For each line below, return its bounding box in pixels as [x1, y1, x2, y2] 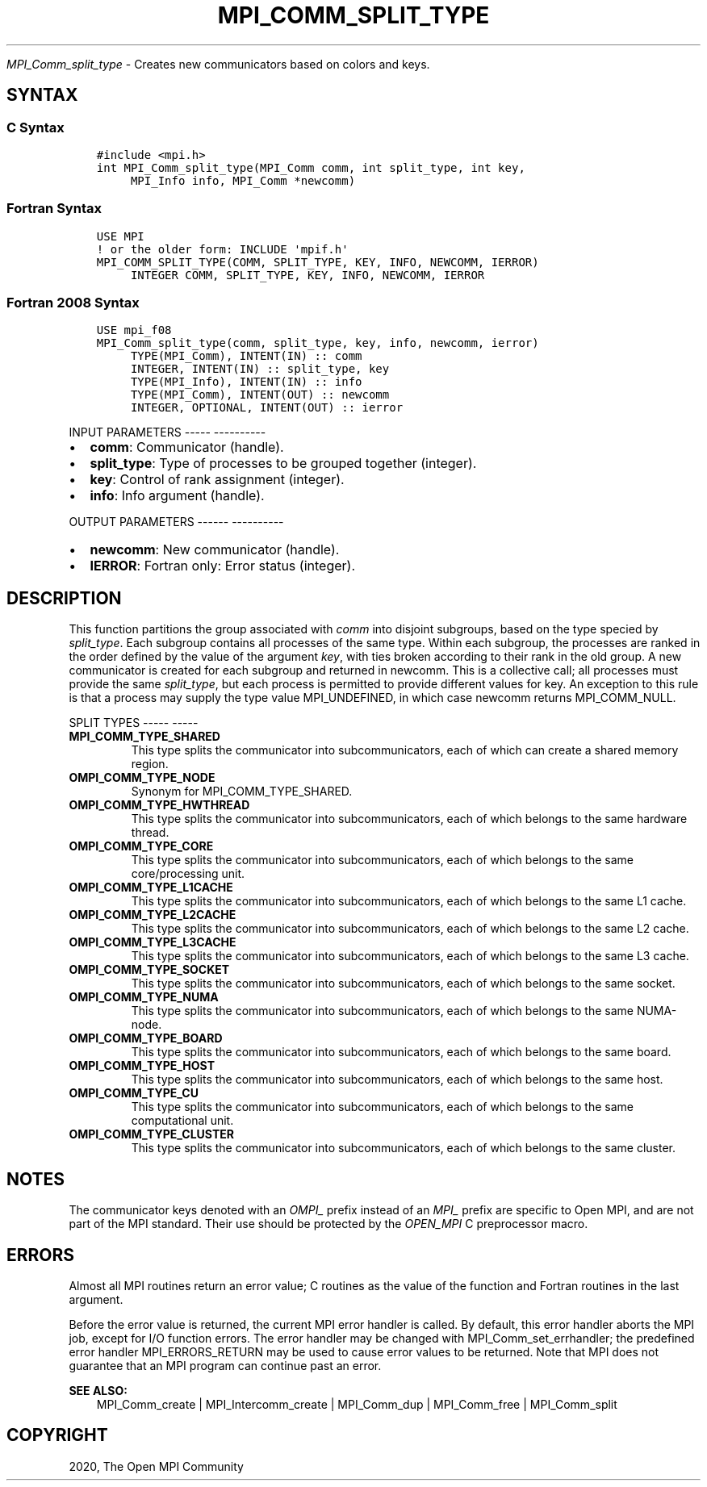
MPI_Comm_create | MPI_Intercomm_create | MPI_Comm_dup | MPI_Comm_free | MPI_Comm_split [96, 1397, 617, 1411]
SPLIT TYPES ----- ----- [69, 716, 199, 730]
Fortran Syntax [6, 200, 102, 217]
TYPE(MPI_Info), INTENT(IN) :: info [130, 375, 362, 389]
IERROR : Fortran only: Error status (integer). [90, 558, 355, 574]
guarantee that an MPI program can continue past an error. [69, 1359, 382, 1372]
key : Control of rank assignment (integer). [90, 471, 345, 488]
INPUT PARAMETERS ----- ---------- [69, 425, 266, 440]
